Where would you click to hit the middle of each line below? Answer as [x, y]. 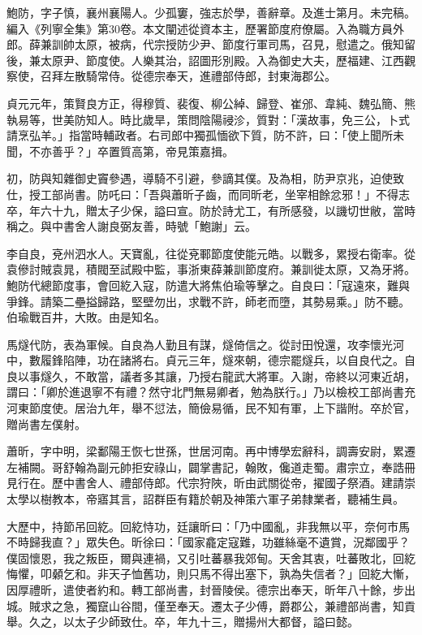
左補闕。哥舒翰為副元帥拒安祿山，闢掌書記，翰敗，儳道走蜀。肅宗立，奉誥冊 [211, 467]
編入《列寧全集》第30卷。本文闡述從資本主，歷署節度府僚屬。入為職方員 [200, 28]
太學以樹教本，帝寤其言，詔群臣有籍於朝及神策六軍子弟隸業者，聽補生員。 [205, 499]
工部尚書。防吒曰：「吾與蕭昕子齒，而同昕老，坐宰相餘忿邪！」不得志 [225, 194]
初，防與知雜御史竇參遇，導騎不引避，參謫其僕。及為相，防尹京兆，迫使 [200, 178]
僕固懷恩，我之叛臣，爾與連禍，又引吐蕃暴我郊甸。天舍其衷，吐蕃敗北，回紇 [211, 557]
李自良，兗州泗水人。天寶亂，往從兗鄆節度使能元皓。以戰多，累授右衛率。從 [211, 253]
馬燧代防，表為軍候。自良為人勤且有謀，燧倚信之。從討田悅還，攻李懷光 [200, 344]
